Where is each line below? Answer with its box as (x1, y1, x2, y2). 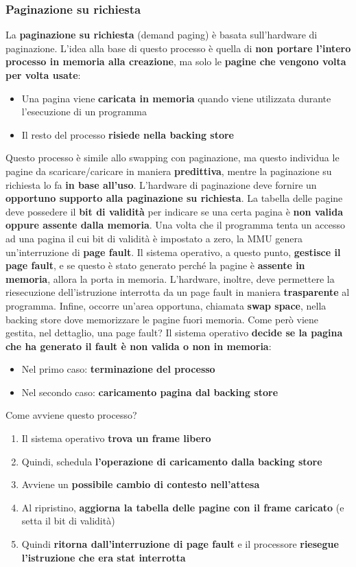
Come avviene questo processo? (5, 408, 137, 422)
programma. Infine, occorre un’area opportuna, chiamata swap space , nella (5, 298, 327, 312)
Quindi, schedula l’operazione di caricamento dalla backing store (21, 454, 322, 468)
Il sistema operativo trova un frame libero (21, 431, 211, 445)
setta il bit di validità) (21, 513, 115, 528)
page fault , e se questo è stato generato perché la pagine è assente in (5, 258, 305, 273)
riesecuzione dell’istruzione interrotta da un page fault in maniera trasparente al (5, 285, 350, 299)
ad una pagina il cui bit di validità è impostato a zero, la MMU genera (5, 231, 303, 245)
